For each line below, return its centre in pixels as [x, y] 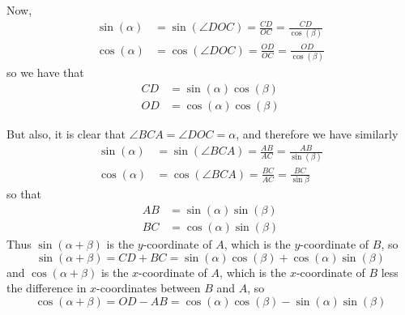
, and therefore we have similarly [317, 133]
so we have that [45, 72]
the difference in [47, 288]
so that [24, 194]
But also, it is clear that [66, 133]
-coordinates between [149, 288]
